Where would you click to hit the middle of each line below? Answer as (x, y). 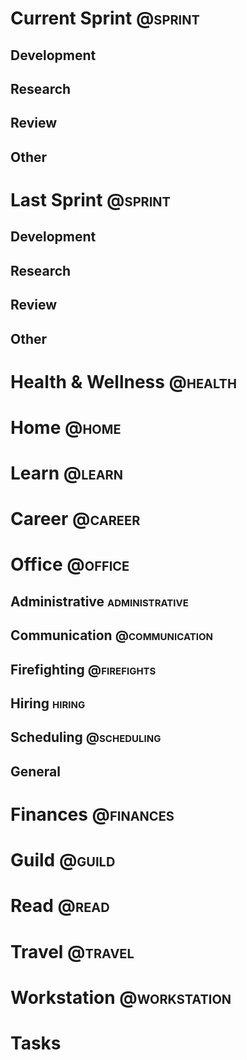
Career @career (75, 519)
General (36, 771)
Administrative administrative (99, 601)
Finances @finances (92, 814)
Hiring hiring (48, 703)
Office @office (70, 564)
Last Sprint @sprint (90, 199)
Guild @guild (63, 860)
